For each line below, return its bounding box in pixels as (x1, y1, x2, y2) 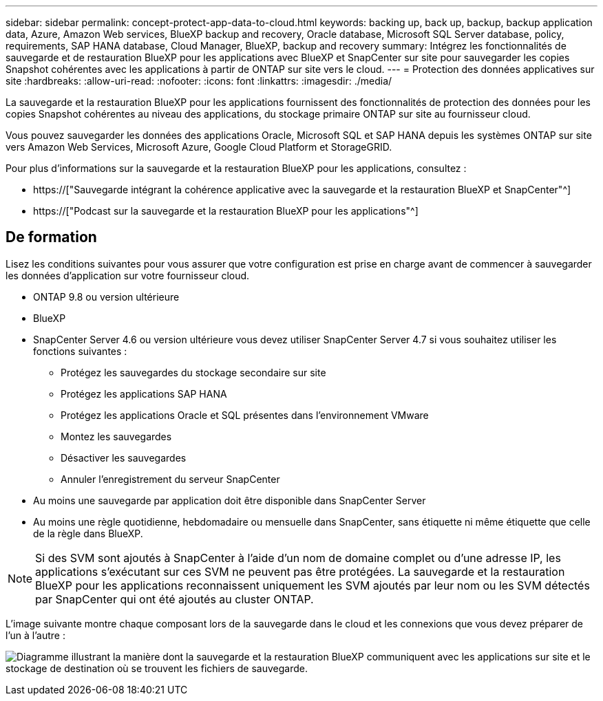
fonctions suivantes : (33, 345, 127, 357)
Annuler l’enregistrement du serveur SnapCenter (61, 473, 280, 485)
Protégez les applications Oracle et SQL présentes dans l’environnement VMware (61, 409, 429, 421)
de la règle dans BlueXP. (33, 527, 143, 539)
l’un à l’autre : (6, 629, 65, 641)
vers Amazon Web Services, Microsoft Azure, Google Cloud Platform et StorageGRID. (6, 141, 392, 153)
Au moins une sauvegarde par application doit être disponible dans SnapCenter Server (33, 494, 426, 506)
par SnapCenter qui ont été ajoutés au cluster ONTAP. (35, 592, 314, 606)
